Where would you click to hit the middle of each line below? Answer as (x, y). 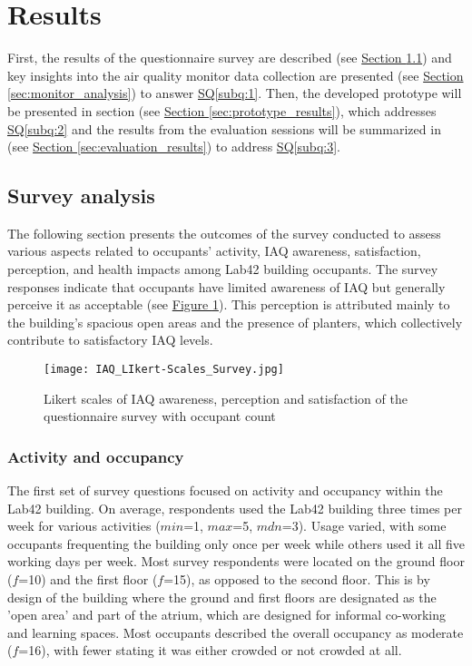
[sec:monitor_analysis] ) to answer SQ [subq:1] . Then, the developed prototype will (235, 93)
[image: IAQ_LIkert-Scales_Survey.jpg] (164, 370)
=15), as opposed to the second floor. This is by (297, 579)
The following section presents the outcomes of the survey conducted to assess (224, 233)
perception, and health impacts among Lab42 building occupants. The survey (223, 269)
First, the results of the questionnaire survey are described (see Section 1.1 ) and (230, 58)
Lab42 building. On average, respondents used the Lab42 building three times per (235, 508)
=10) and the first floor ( (88, 579)
